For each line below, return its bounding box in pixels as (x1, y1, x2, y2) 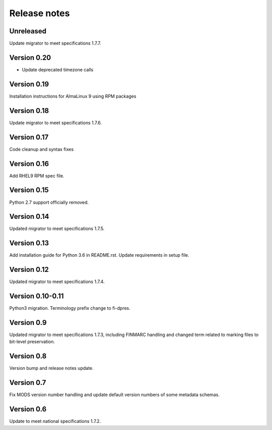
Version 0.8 (9, 352, 47, 361)
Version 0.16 (9, 159, 49, 168)
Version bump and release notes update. (9, 365, 94, 371)
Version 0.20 (9, 53, 51, 62)
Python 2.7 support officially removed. (9, 199, 89, 205)
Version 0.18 (9, 106, 49, 115)
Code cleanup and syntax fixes (9, 146, 74, 152)
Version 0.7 (9, 378, 46, 387)
